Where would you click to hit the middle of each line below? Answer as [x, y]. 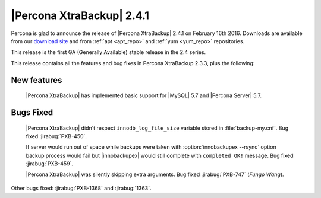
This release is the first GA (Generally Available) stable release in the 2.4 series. [108, 52]
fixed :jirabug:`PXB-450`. [56, 136]
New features [37, 80]
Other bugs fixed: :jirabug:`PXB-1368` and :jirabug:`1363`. [81, 188]
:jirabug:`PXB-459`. [50, 164]
